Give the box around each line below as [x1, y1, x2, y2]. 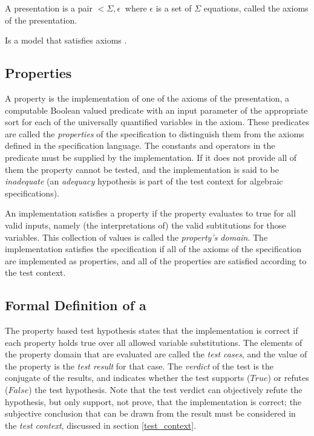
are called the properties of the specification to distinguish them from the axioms [5, 127, 304, 140]
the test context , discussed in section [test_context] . [5, 418, 197, 431]
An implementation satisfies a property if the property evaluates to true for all [5, 207, 296, 220]
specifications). [5, 186, 59, 199]
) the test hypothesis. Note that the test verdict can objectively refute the [28, 383, 303, 396]
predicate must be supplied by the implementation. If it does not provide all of [5, 151, 297, 163]
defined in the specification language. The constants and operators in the [5, 139, 275, 152]
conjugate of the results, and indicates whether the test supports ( [5, 371, 250, 384]
